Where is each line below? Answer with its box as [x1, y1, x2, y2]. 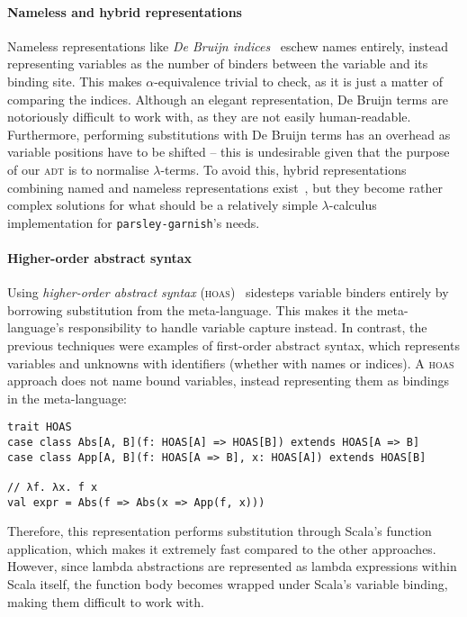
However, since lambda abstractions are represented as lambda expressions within [7, 557, 457, 576]
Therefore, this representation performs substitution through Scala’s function [7, 522, 432, 540]
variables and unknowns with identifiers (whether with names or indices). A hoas [7, 353, 454, 372]
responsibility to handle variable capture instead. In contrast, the [67, 318, 427, 337]
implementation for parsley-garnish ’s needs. [7, 213, 260, 231]
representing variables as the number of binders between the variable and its [7, 54, 428, 73]
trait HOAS [7, 421, 72, 434]
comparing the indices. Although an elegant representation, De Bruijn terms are [7, 89, 449, 108]
